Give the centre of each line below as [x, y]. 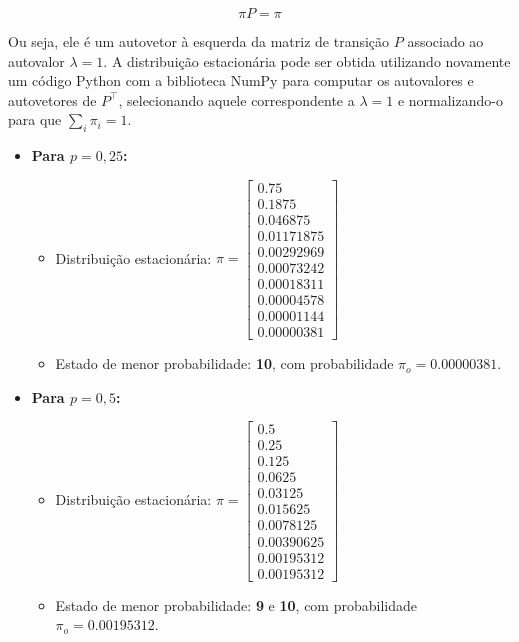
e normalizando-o [450, 99]
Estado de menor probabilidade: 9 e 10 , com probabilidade [236, 604]
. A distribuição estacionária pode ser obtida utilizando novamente [307, 60]
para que [35, 119]
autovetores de [52, 99]
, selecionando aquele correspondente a [236, 99]
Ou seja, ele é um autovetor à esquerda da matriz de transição [199, 41]
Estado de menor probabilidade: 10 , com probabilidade [224, 363]
